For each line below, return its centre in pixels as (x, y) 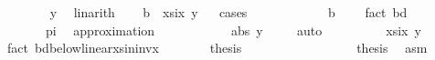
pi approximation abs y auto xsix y (233, 30)
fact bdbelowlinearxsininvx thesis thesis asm (217, 48)
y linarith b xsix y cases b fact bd (228, 12)
